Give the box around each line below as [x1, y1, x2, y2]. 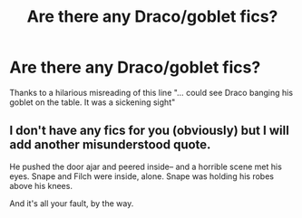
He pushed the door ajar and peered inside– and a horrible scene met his [9, 161, 283, 172]
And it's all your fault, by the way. [9, 197, 134, 209]
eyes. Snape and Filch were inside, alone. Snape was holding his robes [9, 170, 275, 182]
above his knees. [9, 180, 73, 191]
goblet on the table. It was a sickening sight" [9, 97, 176, 108]
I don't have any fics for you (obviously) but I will [9, 123, 290, 138]
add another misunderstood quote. [9, 137, 211, 153]
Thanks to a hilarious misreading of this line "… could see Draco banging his [9, 87, 293, 98]
